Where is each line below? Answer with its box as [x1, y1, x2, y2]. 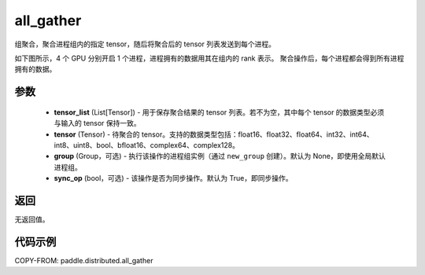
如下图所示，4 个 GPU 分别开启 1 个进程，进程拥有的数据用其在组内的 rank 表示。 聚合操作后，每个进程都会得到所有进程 [14, 53, 405, 63]
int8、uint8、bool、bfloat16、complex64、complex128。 [54, 140, 240, 149]
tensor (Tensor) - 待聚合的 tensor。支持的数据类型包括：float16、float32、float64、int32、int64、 [54, 130, 374, 139]
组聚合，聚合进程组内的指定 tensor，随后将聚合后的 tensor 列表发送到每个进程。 [14, 39, 275, 49]
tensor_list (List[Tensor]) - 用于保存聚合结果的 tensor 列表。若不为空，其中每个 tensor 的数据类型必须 [54, 107, 385, 117]
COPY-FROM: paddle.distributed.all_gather [14, 255, 153, 265]
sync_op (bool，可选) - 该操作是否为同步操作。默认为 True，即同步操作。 [54, 174, 293, 183]
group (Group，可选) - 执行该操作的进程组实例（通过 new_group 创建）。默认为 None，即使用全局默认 [54, 152, 386, 161]
